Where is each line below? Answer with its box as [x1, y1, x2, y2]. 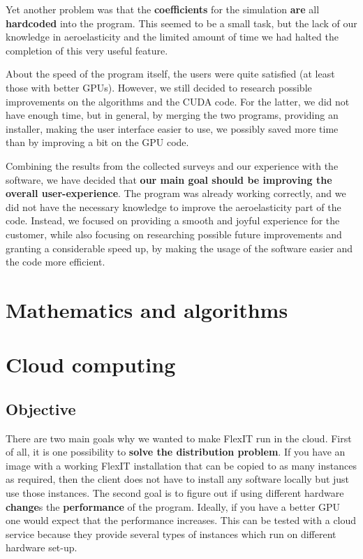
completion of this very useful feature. [6, 43, 168, 57]
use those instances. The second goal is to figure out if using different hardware [6, 486, 344, 500]
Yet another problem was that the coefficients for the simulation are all [6, 2, 320, 16]
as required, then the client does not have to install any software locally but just [6, 472, 350, 486]
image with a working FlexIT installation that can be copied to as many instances [6, 458, 357, 472]
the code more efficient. [6, 254, 105, 269]
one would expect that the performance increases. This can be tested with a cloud [6, 513, 357, 528]
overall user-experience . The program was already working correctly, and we [6, 186, 346, 201]
